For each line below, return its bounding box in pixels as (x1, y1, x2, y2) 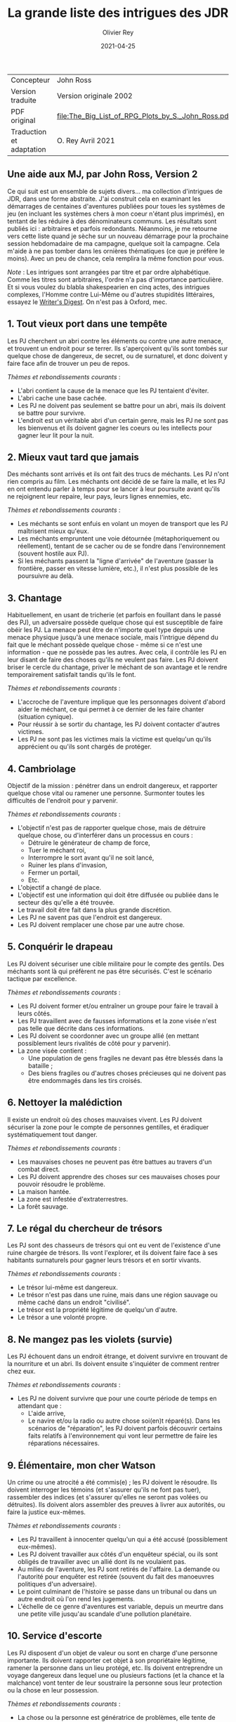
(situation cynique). (17, 713, 74, 721)
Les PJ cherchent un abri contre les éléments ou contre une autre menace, (7, 336, 223, 345)
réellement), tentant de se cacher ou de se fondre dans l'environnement (17, 542, 226, 551)
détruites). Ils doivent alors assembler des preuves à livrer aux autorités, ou (7, 1501, 225, 1509)
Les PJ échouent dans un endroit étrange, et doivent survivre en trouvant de (7, 1352, 228, 1360)
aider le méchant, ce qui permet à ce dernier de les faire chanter (17, 705, 204, 714)
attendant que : (17, 1402, 62, 1410)
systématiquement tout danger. (7, 1130, 98, 1138)
